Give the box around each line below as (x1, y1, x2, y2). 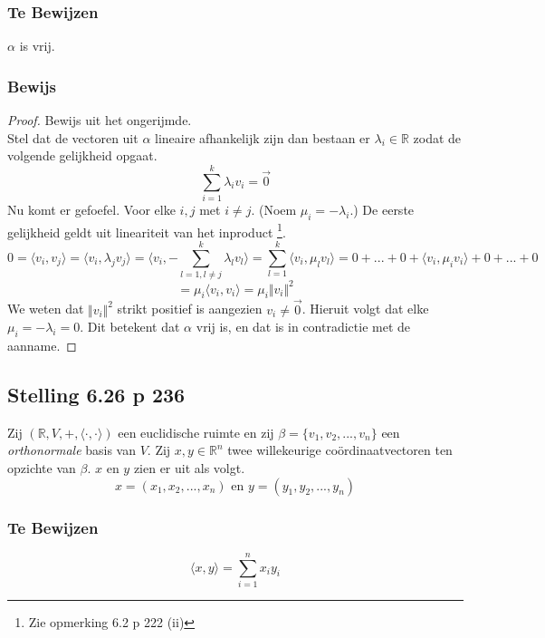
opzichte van (7, 459, 76, 477)
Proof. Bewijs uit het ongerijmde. (7, 111, 192, 130)
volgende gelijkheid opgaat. (7, 146, 158, 165)
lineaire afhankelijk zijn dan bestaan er (155, 128, 370, 147)
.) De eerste (349, 199, 415, 218)
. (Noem (251, 199, 297, 218)
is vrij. (19, 36, 55, 55)
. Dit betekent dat (80, 317, 180, 336)
